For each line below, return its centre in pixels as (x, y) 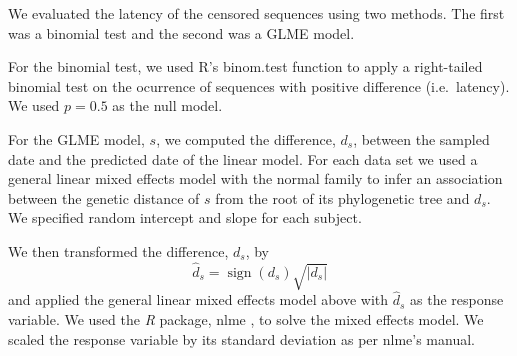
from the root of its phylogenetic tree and (342, 197)
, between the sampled (421, 138)
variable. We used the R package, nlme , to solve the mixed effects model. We (246, 318)
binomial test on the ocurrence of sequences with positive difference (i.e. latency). (259, 85)
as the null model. (167, 105)
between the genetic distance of (104, 197)
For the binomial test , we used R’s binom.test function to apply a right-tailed (245, 66)
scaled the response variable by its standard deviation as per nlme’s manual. (241, 338)
